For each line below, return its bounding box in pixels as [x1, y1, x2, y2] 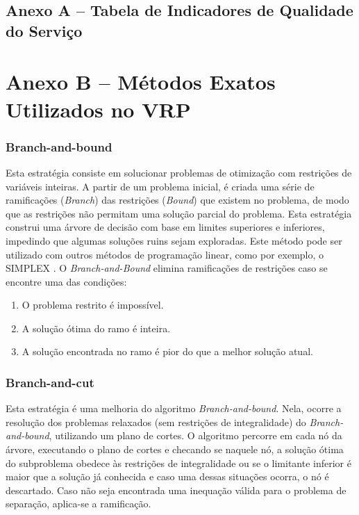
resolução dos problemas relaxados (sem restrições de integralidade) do [6, 414, 306, 429]
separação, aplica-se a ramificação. [6, 496, 151, 511]
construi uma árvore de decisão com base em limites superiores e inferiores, [6, 220, 325, 234]
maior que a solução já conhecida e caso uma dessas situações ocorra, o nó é [6, 469, 329, 484]
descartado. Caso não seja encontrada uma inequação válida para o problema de [6, 482, 347, 497]
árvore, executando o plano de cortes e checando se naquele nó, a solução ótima [6, 442, 344, 457]
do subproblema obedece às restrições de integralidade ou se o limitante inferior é [6, 455, 351, 470]
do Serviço [6, 19, 83, 41]
